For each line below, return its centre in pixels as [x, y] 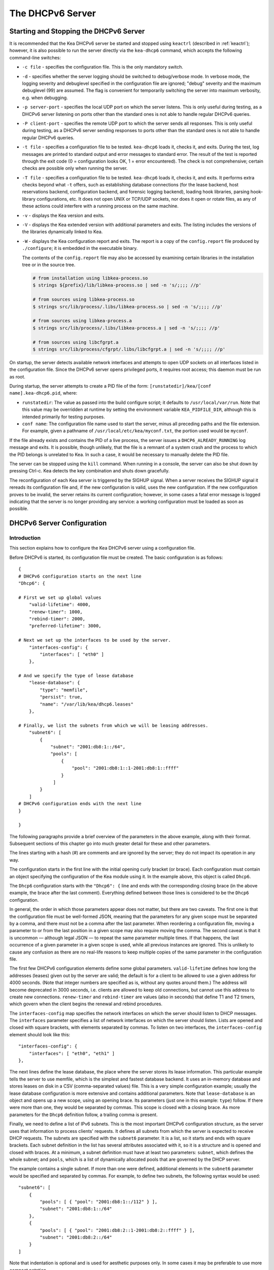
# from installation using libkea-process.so [90, 278]
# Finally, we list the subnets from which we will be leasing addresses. [113, 725]
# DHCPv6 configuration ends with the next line [80, 804]
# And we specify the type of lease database [76, 676]
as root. [17, 376]
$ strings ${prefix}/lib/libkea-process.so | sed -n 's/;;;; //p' [117, 285]
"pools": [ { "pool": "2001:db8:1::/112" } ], [99, 1202]
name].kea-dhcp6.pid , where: [43, 393]
